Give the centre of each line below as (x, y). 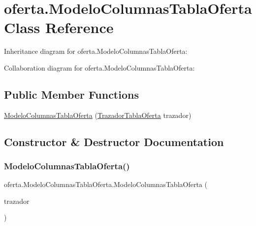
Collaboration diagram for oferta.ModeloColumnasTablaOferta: (99, 67)
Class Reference (59, 27)
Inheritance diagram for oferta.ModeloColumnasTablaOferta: (96, 51)
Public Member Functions (71, 94)
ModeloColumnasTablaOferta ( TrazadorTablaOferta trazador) (98, 115)
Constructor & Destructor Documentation (114, 141)
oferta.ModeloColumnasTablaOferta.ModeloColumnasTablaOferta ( (106, 184)
